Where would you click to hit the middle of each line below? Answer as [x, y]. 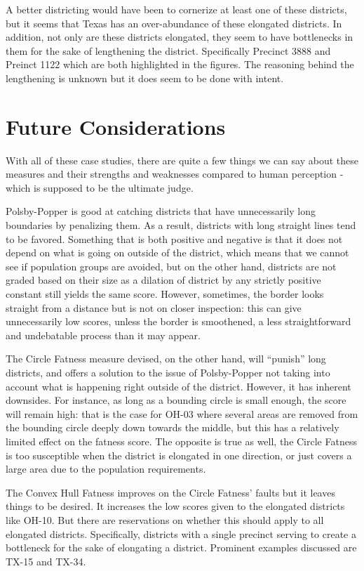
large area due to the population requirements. [106, 469]
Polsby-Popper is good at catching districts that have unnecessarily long [161, 211]
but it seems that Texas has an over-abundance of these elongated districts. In [174, 23]
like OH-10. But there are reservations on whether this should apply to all [165, 519]
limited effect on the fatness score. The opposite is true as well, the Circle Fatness [181, 441]
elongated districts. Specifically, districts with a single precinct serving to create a [181, 533]
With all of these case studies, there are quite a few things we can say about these [182, 160]
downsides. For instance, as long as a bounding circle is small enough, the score [176, 400]
